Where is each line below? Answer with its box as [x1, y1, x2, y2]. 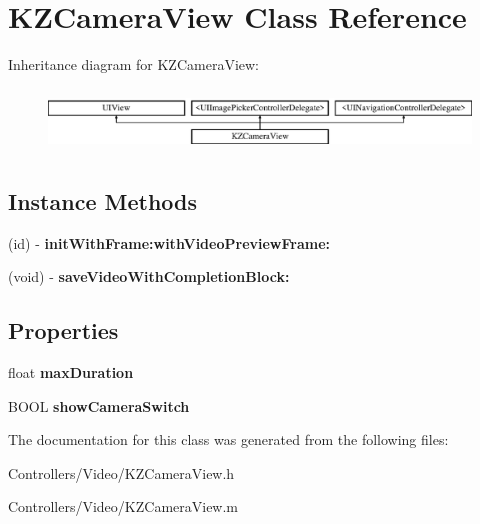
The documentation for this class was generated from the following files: [8, 429, 449, 450]
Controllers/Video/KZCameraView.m [8, 496, 239, 517]
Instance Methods [8, 185, 197, 216]
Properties [8, 315, 119, 346]
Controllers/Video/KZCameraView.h [8, 462, 235, 483]
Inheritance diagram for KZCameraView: [8, 54, 259, 75]
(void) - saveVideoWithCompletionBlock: [8, 266, 290, 287]
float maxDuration [8, 362, 134, 383]
